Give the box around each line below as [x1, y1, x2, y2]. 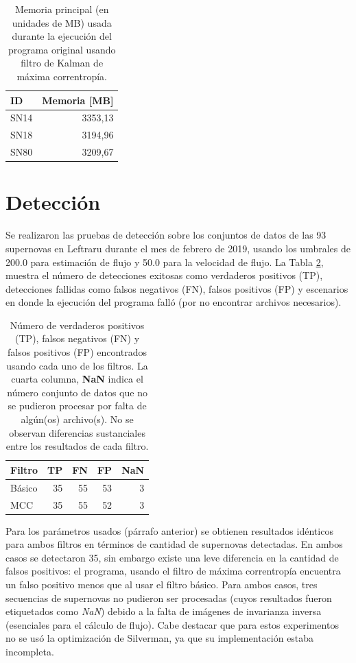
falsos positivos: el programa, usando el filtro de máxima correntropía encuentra [5, 564, 341, 578]
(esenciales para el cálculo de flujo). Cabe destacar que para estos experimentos [5, 617, 339, 631]
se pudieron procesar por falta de [8, 398, 147, 413]
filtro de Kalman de [21, 56, 104, 70]
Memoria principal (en [14, 2, 109, 16]
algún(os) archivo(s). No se [21, 412, 134, 426]
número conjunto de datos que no [7, 385, 147, 399]
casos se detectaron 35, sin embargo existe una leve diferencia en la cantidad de [5, 550, 339, 564]
